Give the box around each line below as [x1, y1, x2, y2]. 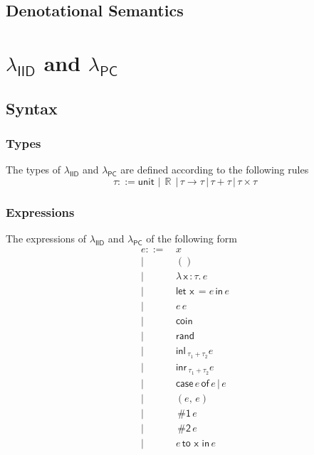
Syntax [6, 97, 58, 119]
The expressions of [6, 230, 87, 245]
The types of [6, 162, 61, 177]
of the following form [146, 230, 237, 245]
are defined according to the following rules [120, 162, 309, 177]
